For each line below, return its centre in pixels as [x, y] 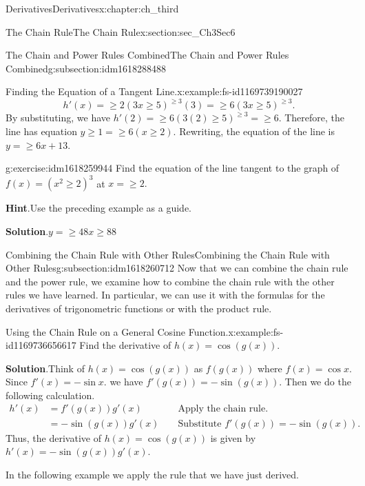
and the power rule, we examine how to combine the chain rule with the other [170, 281]
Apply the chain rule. [223, 409]
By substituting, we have [58, 118]
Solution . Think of [45, 368]
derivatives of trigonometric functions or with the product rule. [139, 308]
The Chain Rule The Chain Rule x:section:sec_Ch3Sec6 [121, 31]
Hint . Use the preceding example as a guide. [99, 208]
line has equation [41, 131]
